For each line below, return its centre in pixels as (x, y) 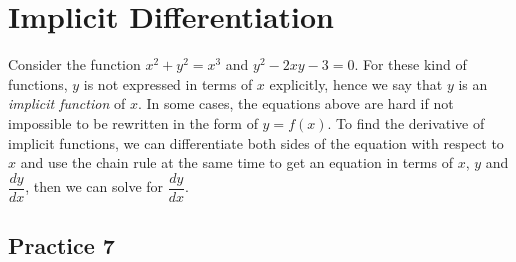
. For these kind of (410, 64)
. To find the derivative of (406, 122)
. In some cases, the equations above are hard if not (295, 103)
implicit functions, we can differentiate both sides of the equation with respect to (256, 142)
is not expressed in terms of (168, 83)
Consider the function (74, 64)
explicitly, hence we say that (356, 83)
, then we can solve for (94, 186)
